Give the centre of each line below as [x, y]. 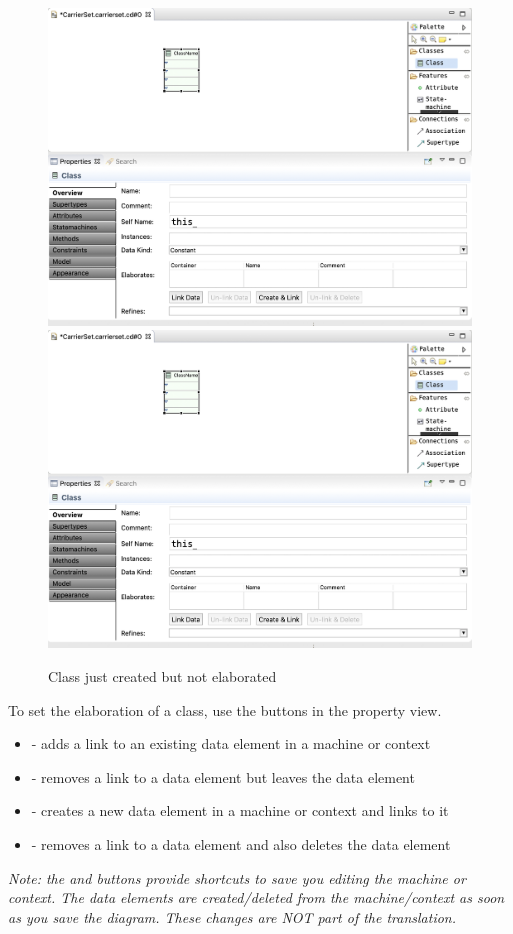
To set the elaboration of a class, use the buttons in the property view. [225, 709]
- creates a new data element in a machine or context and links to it [240, 810]
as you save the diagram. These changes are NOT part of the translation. [232, 916]
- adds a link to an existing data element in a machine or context [231, 743]
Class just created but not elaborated [162, 675]
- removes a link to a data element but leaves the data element [223, 776]
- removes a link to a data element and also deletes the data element [241, 843]
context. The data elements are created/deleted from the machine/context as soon [256, 897]
